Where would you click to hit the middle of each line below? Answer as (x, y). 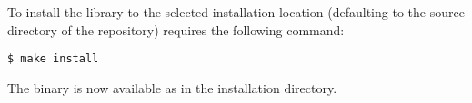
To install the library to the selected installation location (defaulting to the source (236, 12)
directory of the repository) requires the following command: (176, 29)
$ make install (53, 59)
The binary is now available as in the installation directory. (172, 87)
